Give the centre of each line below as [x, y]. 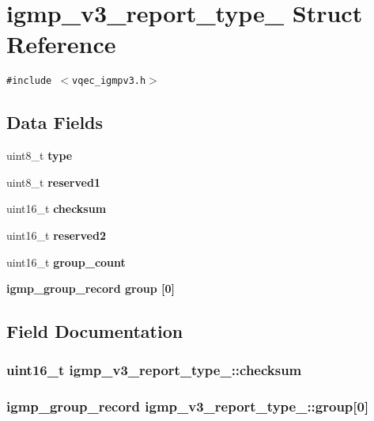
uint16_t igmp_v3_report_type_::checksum [154, 370]
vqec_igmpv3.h [109, 81]
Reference [61, 44]
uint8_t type [40, 156]
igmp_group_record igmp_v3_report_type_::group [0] [188, 406]
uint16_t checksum [57, 209]
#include [29, 81]
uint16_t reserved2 [56, 235]
